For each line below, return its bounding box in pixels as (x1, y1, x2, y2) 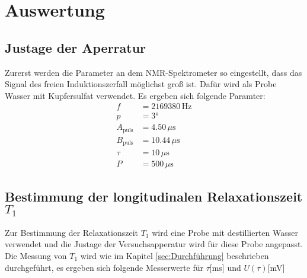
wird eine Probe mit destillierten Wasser (152, 226, 298, 238)
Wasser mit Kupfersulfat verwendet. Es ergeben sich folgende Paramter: (5, 89, 266, 101)
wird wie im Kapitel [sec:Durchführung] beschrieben (80, 250, 269, 262)
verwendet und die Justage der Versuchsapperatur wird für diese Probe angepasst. (5, 238, 303, 250)
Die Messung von (5, 250, 67, 262)
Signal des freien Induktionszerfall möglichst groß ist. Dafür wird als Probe (5, 78, 277, 90)
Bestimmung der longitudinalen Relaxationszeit (5, 187, 303, 205)
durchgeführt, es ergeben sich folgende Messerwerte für (5, 261, 203, 273)
